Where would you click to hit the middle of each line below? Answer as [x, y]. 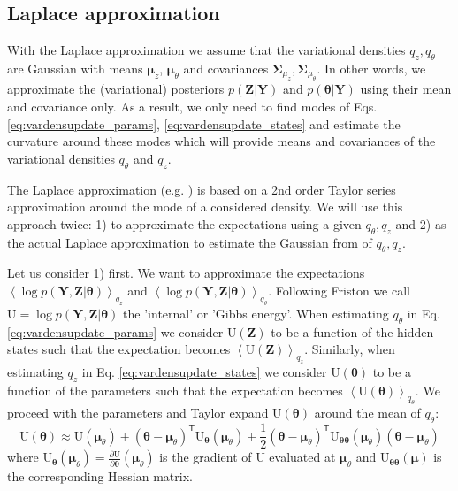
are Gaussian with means [75, 68]
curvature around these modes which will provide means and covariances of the [221, 141]
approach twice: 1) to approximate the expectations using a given [184, 223]
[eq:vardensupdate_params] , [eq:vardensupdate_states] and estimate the [204, 123]
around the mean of [367, 413]
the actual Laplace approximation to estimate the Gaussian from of [190, 242]
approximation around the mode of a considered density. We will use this [205, 207]
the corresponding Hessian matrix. [100, 476]
